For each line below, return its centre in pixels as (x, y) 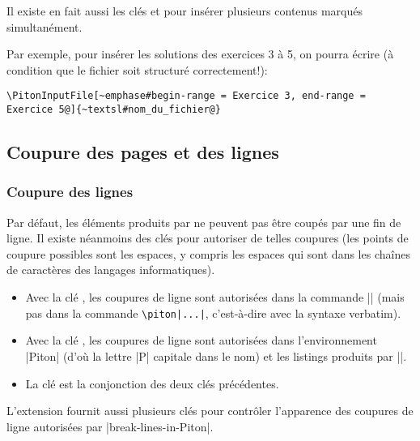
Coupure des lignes (70, 192)
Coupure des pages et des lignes (143, 152)
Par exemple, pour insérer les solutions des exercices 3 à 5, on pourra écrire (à (200, 54)
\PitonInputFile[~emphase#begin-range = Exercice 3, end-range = (186, 96)
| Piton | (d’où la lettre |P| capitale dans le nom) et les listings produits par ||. (216, 355)
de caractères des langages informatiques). (111, 270)
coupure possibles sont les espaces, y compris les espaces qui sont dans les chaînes (208, 253)
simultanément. (45, 26)
